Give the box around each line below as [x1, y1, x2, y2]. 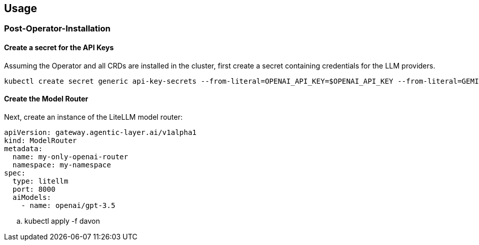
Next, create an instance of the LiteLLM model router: [4, 112, 183, 121]
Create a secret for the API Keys [4, 43, 114, 52]
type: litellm [12, 177, 69, 185]
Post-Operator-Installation [4, 23, 111, 34]
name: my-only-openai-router [12, 152, 128, 161]
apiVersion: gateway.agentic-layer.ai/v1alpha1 [4, 128, 197, 136]
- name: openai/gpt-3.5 [21, 201, 116, 209]
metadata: [4, 144, 43, 153]
